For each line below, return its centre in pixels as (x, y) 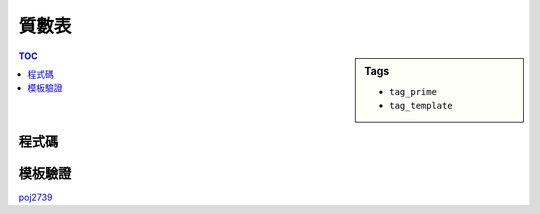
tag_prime (413, 91)
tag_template (421, 106)
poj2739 (35, 197)
